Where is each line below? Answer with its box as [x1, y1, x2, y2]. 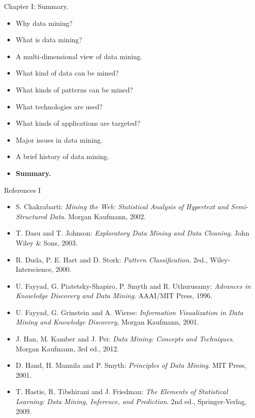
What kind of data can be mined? [15, 68, 119, 78]
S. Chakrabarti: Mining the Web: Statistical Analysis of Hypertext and [15, 201, 229, 212]
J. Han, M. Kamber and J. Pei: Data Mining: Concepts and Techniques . [15, 334, 234, 344]
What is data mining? [15, 34, 82, 45]
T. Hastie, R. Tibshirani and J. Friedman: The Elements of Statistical [15, 386, 228, 397]
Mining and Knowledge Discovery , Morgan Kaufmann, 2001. [15, 317, 199, 327]
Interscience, [15, 264, 54, 274]
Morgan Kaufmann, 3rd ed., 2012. [15, 343, 119, 353]
